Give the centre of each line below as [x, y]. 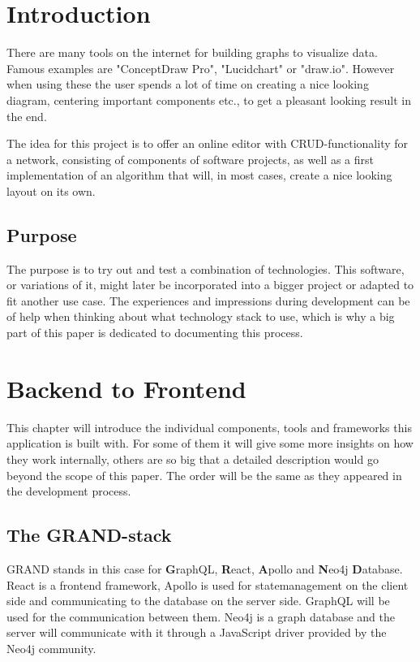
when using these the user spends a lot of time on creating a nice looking [188, 84]
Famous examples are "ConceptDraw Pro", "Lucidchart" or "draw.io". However [201, 68]
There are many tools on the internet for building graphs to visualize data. [192, 52]
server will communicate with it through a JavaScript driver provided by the [197, 632]
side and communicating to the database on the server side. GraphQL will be [198, 601]
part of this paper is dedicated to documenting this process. [155, 333]
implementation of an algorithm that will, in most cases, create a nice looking [199, 175]
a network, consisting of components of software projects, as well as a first [190, 159]
